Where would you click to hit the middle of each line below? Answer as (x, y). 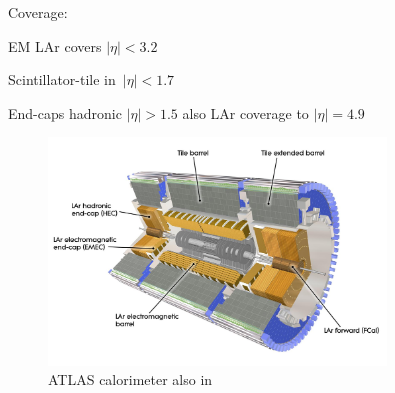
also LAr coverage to (245, 112)
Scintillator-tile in (62, 79)
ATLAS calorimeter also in (130, 379)
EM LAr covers (55, 45)
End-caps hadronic (65, 112)
